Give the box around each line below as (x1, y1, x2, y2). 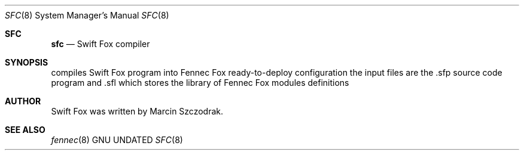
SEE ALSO (5, 125, 45, 135)
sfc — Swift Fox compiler (51, 39, 150, 49)
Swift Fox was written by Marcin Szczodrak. (51, 106, 223, 116)
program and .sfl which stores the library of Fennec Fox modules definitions (51, 77, 349, 88)
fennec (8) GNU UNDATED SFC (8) (51, 135, 183, 145)
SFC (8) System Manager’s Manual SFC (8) (5, 10, 169, 20)
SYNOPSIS (5, 57, 48, 67)
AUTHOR (5, 96, 41, 106)
